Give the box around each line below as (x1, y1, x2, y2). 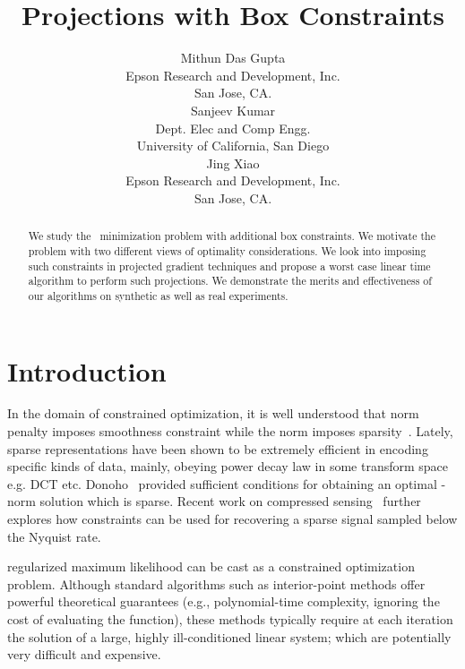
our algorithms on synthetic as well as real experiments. (28, 287, 288, 303)
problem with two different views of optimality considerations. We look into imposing (28, 243, 426, 258)
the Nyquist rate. (7, 527, 101, 545)
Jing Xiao (206, 153, 260, 172)
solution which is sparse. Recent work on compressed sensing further (39, 492, 421, 510)
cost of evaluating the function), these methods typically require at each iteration (7, 610, 453, 629)
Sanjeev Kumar (190, 100, 276, 119)
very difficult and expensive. (7, 645, 161, 664)
